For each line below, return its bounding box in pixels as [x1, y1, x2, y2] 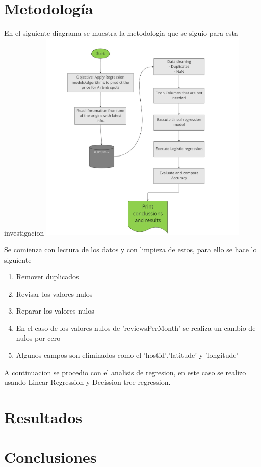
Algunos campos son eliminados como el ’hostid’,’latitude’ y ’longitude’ [16, 350, 239, 360]
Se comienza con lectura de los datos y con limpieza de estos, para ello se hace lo [4, 244, 257, 254]
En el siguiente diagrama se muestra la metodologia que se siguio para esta [4, 28, 238, 38]
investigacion [4, 227, 44, 238]
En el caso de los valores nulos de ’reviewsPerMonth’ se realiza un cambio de [16, 322, 256, 333]
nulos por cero [16, 332, 61, 343]
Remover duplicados [16, 271, 79, 282]
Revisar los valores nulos [16, 288, 93, 299]
